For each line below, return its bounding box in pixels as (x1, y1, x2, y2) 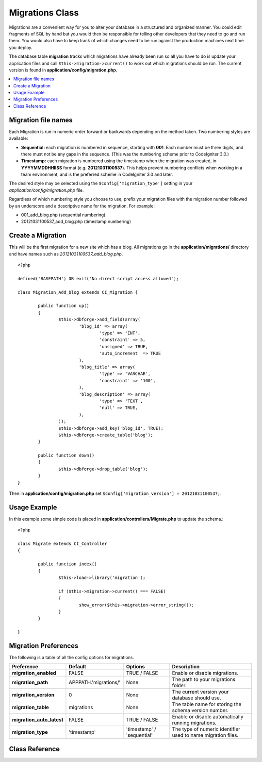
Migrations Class (9, 7, 79, 18)
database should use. (172, 694, 221, 701)
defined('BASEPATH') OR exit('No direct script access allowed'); (17, 276, 179, 281)
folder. (172, 682, 187, 689)
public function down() (38, 453, 95, 458)
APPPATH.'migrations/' (68, 679, 121, 686)
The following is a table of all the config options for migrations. (9, 655, 134, 660)
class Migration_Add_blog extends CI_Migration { (17, 289, 138, 295)
